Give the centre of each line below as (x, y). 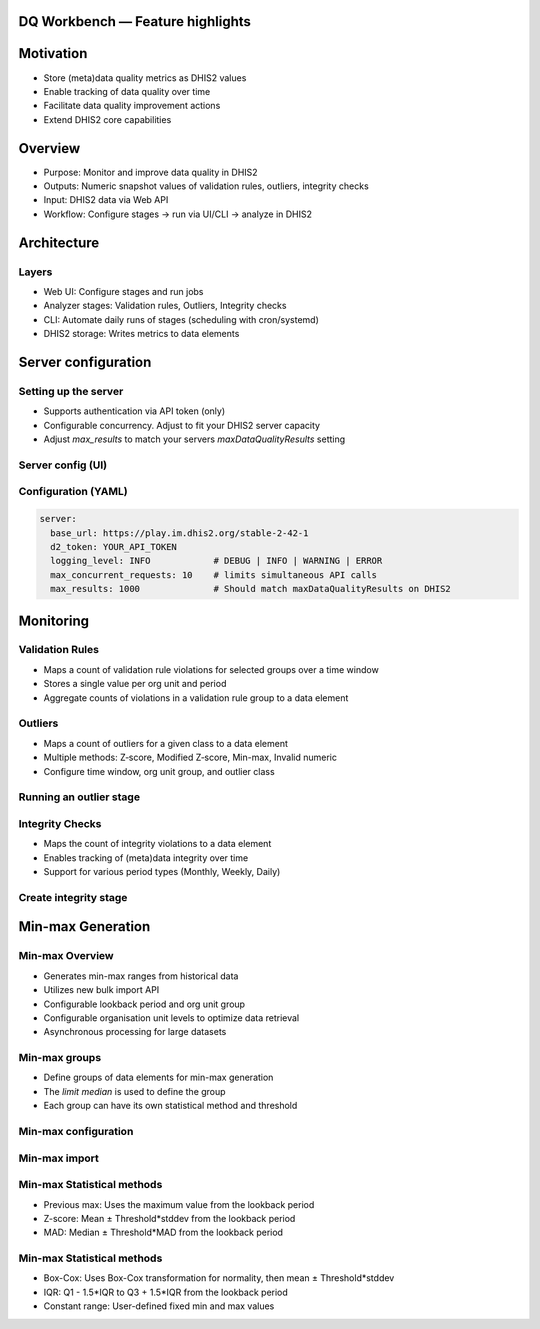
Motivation (53, 53)
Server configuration (85, 361)
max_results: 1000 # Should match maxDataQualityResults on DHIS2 (251, 589)
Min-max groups (60, 1058)
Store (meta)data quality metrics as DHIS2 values (145, 77)
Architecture (59, 242)
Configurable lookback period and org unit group (144, 1004)
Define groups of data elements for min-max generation (158, 1077)
